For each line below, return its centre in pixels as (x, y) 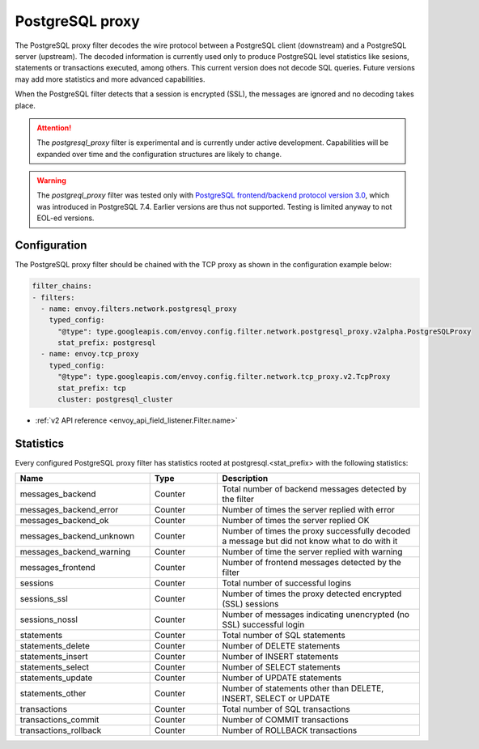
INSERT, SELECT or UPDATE (276, 699)
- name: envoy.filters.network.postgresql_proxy (139, 309)
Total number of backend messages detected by (314, 489)
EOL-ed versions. (66, 218)
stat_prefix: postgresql (107, 343)
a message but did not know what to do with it (310, 541)
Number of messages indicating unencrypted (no (316, 615)
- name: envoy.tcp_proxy (90, 354)
